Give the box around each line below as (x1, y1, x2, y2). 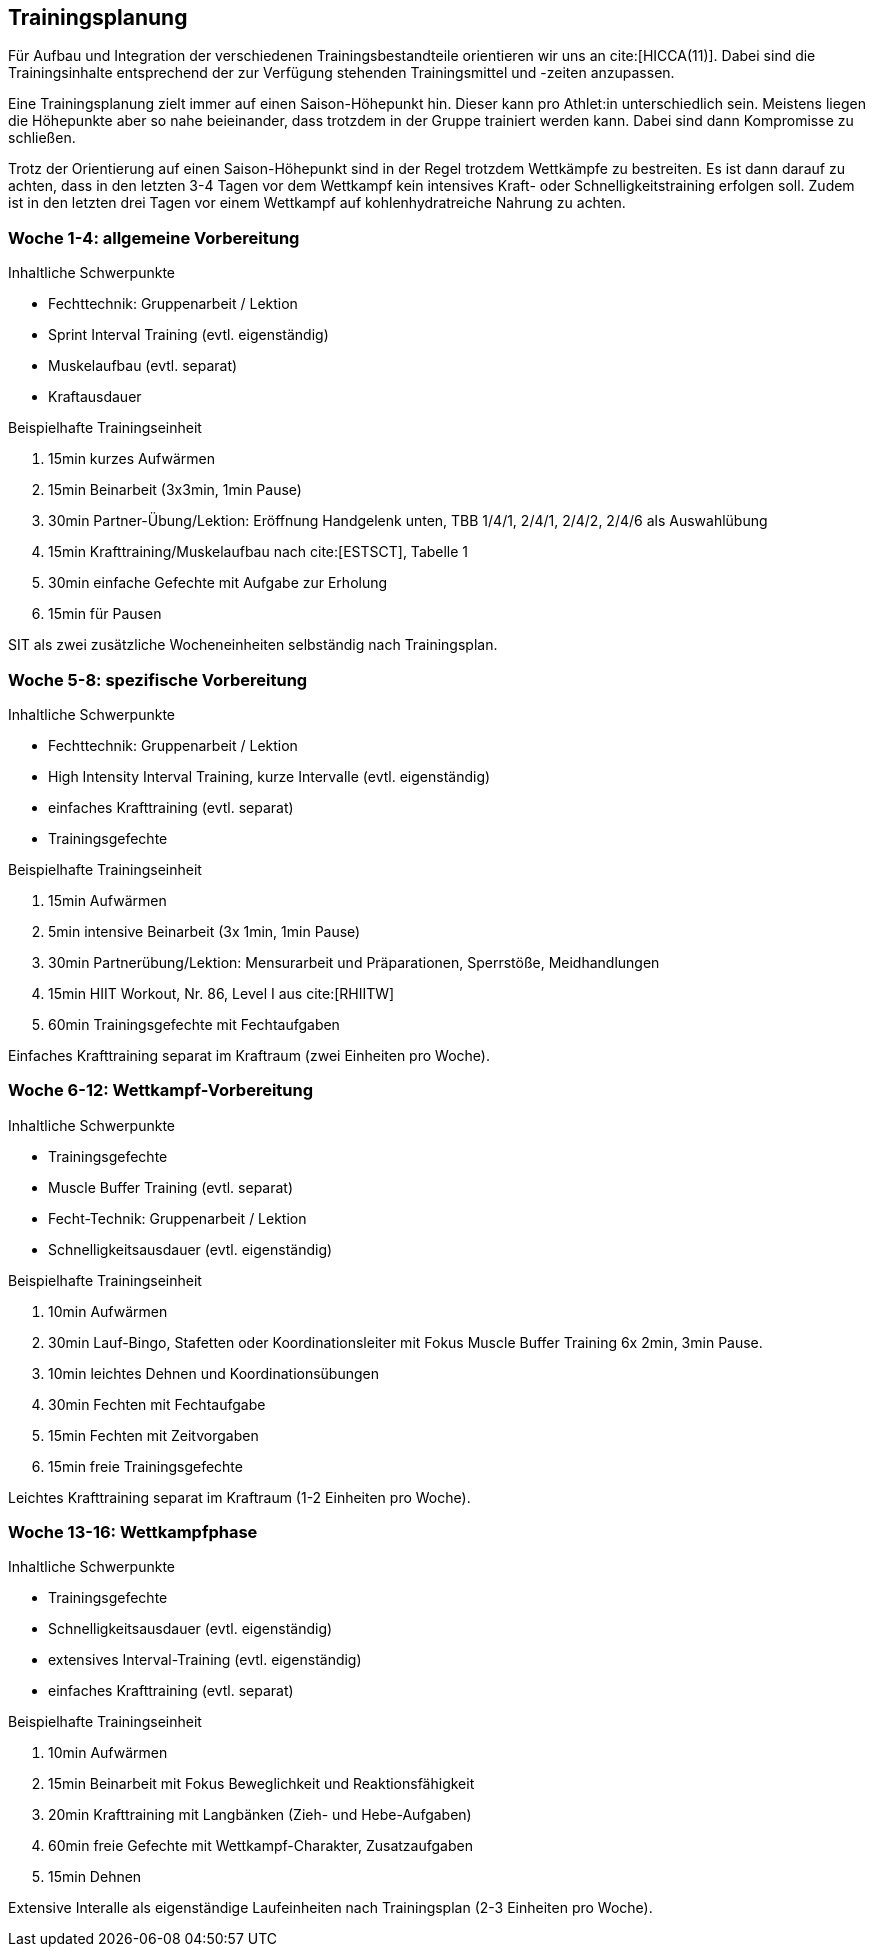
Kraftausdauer (48, 388, 142, 406)
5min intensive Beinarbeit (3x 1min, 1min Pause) (48, 922, 361, 940)
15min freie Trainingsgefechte (48, 1457, 243, 1475)
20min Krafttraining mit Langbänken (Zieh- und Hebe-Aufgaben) (48, 1806, 472, 1824)
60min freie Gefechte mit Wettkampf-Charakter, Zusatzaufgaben (48, 1837, 473, 1855)
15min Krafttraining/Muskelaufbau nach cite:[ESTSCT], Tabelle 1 (48, 543, 469, 561)
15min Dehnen (48, 1868, 142, 1886)
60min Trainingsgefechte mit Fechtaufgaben (48, 1015, 340, 1033)
